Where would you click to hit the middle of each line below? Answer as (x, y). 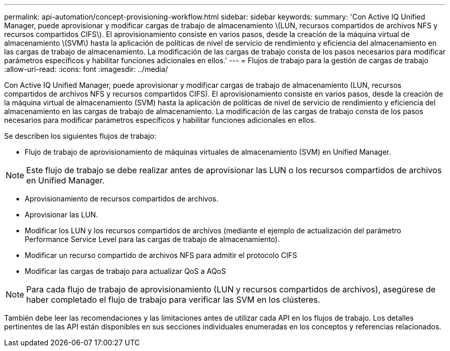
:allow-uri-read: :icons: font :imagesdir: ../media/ (86, 69)
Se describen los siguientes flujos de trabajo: (80, 136)
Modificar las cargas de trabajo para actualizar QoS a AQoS (125, 271)
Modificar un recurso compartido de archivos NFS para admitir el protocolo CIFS (161, 255)
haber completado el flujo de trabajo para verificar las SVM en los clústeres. (173, 300)
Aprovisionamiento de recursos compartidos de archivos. (121, 199)
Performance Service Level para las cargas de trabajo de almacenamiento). (152, 239)
